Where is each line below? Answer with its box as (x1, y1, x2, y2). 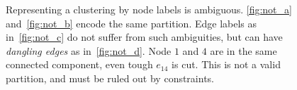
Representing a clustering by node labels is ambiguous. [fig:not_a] (6, 2, 292, 16)
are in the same (210, 43, 277, 58)
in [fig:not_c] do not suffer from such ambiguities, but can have (6, 30, 283, 44)
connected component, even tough (6, 57, 153, 72)
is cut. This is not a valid (172, 57, 281, 72)
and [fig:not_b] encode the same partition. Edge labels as (6, 15, 257, 30)
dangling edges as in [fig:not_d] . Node (6, 43, 172, 58)
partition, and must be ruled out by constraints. (6, 70, 214, 85)
